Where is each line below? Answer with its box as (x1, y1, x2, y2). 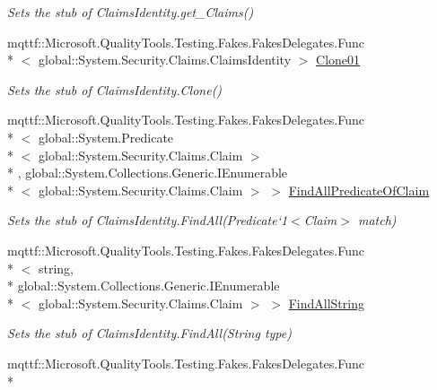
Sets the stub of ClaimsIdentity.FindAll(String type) (7, 324, 292, 342)
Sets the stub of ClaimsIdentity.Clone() (7, 80, 223, 99)
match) (357, 211, 397, 230)
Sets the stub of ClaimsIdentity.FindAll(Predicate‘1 (7, 211, 288, 230)
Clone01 (316, 50, 361, 69)
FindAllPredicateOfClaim (288, 180, 430, 199)
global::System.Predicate (38, 127, 174, 146)
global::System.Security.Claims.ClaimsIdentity (38, 50, 292, 69)
